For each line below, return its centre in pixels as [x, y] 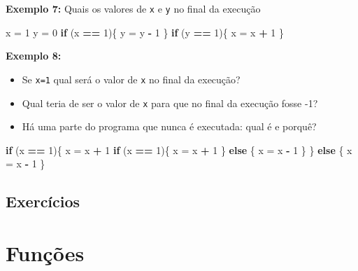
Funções [45, 252]
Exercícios [43, 201]
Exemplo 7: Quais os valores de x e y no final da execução [133, 8]
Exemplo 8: [34, 56]
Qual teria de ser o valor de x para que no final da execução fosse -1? [170, 103]
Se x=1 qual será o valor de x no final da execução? [131, 79]
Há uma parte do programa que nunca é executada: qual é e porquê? [169, 126]
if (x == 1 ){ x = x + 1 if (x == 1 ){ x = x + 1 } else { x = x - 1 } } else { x [179, 150]
